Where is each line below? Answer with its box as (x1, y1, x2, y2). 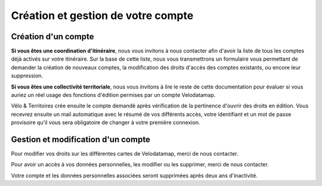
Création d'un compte (11, 31, 94, 42)
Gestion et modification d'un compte (11, 134, 150, 144)
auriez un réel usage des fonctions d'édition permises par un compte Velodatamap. (11, 92, 216, 99)
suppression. (11, 72, 43, 80)
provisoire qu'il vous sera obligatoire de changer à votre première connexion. (11, 119, 200, 126)
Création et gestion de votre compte (11, 9, 194, 22)
